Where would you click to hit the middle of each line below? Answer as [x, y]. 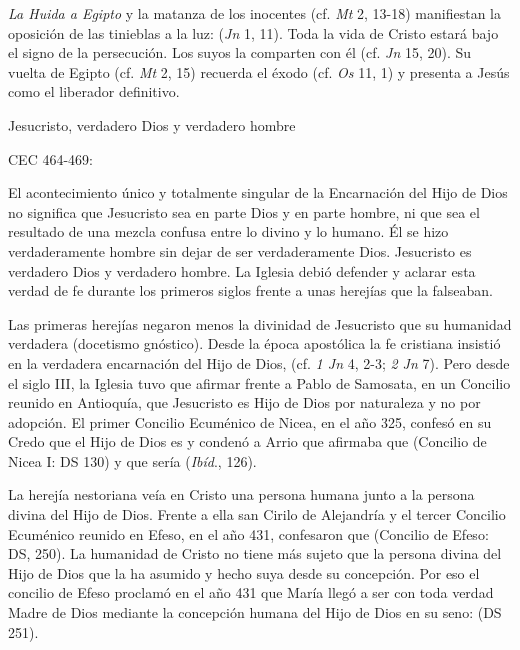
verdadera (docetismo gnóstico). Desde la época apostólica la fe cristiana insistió [254, 343]
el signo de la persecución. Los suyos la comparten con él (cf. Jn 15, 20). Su [240, 52]
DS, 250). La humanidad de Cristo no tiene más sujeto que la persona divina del [255, 553]
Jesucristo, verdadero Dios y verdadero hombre [152, 124]
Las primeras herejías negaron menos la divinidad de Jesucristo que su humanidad [260, 323]
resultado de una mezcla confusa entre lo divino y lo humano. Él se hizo [228, 231]
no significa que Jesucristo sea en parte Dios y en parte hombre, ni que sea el [244, 211]
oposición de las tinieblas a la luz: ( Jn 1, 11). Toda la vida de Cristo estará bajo [253, 32]
